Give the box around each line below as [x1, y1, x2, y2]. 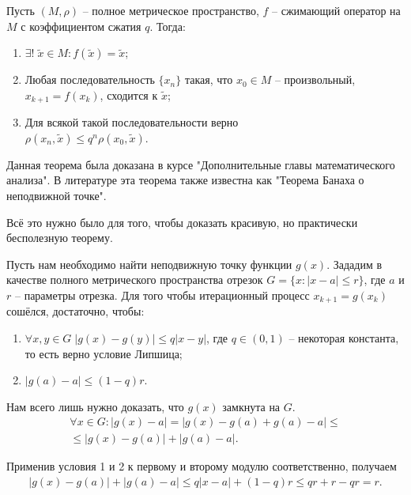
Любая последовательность [25, 71, 155, 88]
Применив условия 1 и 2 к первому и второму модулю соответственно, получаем [6, 458, 397, 474]
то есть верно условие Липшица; [25, 345, 183, 361]
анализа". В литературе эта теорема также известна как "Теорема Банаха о [6, 172, 364, 188]
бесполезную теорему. [6, 229, 113, 246]
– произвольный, [274, 71, 356, 88]
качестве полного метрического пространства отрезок [6, 271, 263, 288]
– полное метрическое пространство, [82, 2, 259, 18]
